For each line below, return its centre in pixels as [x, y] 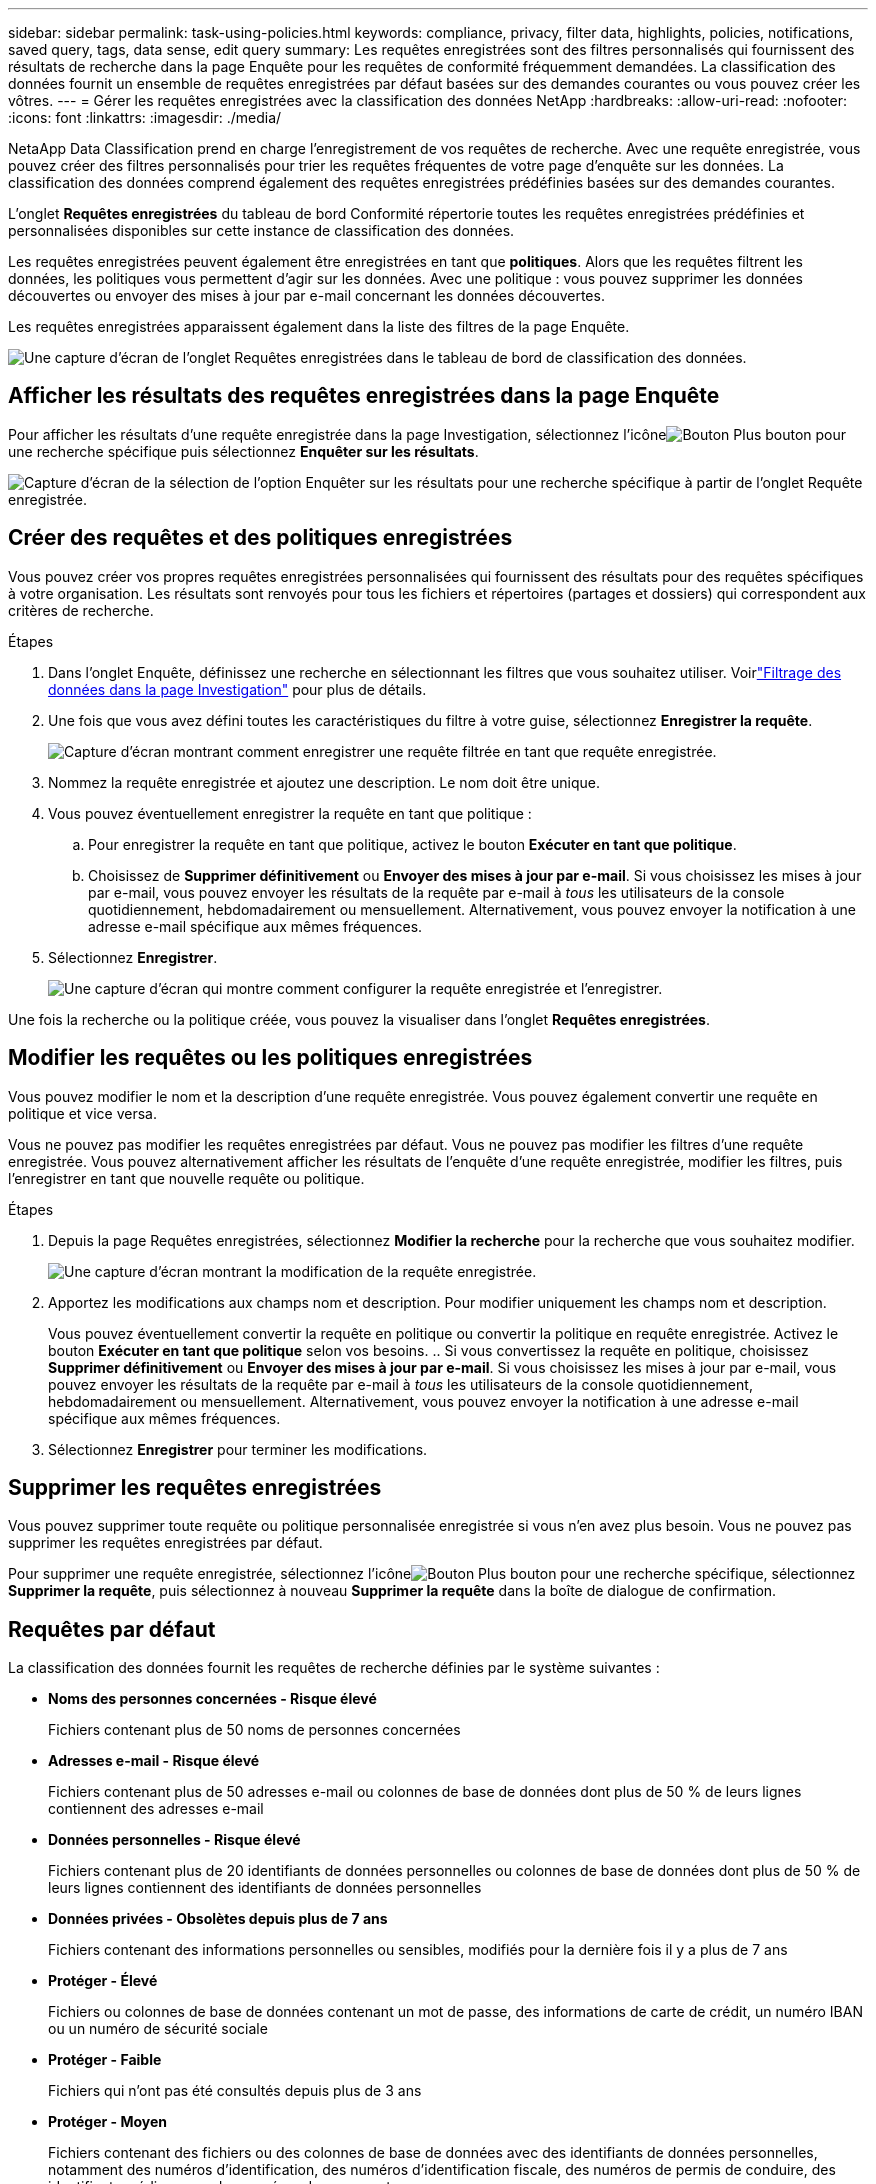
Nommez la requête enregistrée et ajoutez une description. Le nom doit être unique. [324, 782]
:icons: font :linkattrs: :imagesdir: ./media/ [145, 117]
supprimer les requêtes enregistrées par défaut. [165, 1543]
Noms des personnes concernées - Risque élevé [212, 1699]
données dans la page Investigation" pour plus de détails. [237, 689]
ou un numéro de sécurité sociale [158, 2029]
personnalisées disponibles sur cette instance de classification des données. [261, 230]
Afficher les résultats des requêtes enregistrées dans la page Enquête [364, 396]
